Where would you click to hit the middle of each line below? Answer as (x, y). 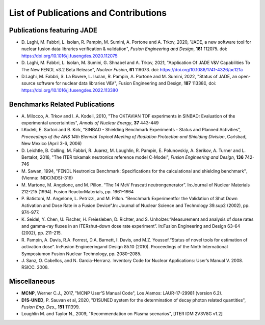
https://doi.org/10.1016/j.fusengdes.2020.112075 (69, 56)
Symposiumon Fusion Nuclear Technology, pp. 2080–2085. (81, 254)
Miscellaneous (32, 281)
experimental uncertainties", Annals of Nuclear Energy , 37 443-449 (90, 123)
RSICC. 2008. (35, 267)
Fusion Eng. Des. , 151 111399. (51, 307)
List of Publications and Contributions (88, 13)
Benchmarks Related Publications (62, 104)
